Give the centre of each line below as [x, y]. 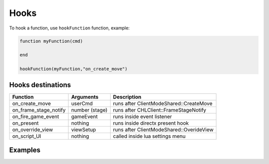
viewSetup [83, 130]
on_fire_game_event [36, 116]
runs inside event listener [142, 116]
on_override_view [33, 130]
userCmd [82, 103]
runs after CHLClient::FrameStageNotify [160, 110]
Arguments [85, 97]
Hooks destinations [40, 85]
